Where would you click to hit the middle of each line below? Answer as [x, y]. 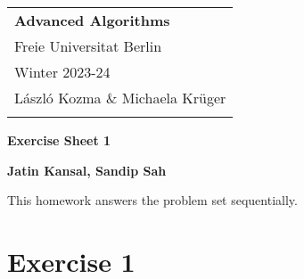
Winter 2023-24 [62, 72]
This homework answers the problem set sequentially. [152, 200]
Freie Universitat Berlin [88, 46]
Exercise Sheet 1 [59, 140]
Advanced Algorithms [92, 20]
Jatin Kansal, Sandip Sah [87, 170]
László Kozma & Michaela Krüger [120, 98]
